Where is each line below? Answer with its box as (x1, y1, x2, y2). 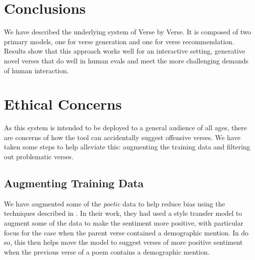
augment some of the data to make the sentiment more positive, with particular (4, 217, 244, 228)
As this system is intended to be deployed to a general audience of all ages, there (4, 122, 247, 133)
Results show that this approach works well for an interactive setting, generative (4, 46, 245, 56)
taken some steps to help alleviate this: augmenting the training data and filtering (4, 142, 251, 152)
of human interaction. (4, 65, 69, 75)
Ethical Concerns (4, 94, 122, 114)
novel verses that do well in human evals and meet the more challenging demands (4, 55, 249, 65)
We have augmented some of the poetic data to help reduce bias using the (4, 198, 225, 208)
